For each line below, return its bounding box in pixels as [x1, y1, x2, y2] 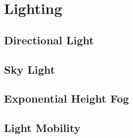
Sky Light [4, 61, 55, 77]
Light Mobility [4, 120, 81, 136]
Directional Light [4, 32, 94, 47]
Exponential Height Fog [4, 91, 129, 106]
